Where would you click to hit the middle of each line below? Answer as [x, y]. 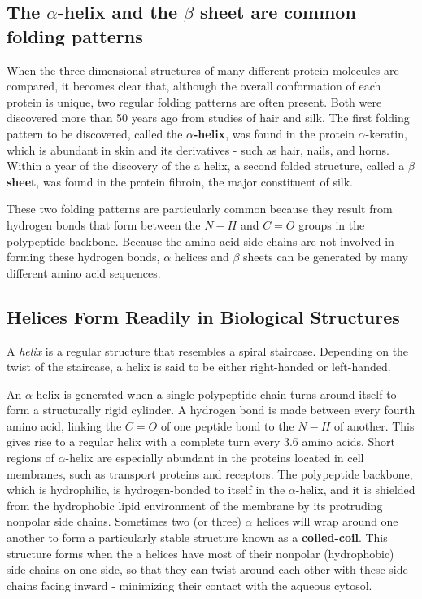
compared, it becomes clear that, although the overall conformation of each [194, 86]
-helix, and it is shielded [355, 490]
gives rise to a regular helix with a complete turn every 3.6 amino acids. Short [201, 442]
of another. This [374, 425]
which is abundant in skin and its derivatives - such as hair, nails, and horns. [198, 149]
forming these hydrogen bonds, [83, 257]
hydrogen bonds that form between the [104, 224]
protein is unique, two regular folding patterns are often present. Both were [194, 101]
